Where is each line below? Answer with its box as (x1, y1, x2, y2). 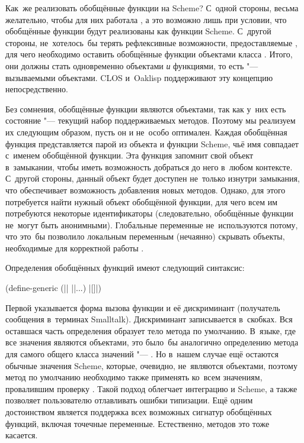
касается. (5, 429, 38, 441)
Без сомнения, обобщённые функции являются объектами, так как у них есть (5, 102, 286, 115)
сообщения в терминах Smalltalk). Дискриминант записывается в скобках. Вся (5, 313, 293, 325)
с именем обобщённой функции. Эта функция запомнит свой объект (5, 149, 254, 161)
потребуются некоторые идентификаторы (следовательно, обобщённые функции (5, 207, 293, 219)
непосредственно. (5, 83, 68, 95)
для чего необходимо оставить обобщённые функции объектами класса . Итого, (5, 48, 293, 60)
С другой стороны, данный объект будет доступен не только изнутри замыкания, (5, 172, 300, 185)
